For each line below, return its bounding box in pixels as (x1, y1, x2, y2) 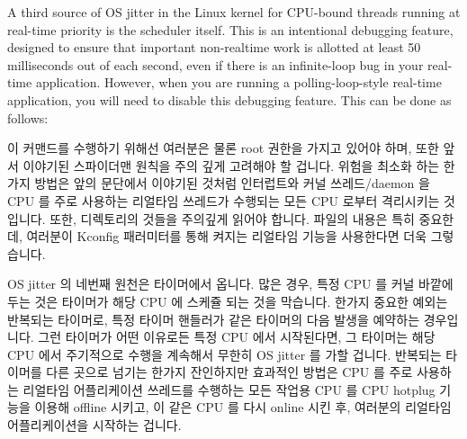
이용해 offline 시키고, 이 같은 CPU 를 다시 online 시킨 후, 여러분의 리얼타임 (34, 398, 452, 417)
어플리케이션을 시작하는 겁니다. (7, 416, 182, 435)
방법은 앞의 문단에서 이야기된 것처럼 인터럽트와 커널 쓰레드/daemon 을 (34, 174, 430, 193)
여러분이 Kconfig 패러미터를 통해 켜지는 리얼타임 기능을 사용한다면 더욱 (26, 227, 427, 246)
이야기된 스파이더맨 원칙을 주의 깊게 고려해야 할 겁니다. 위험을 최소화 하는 (22, 156, 440, 175)
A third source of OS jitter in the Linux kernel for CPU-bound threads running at (7, 3, 461, 21)
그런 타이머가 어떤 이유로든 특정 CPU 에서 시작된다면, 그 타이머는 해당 (38, 327, 436, 346)
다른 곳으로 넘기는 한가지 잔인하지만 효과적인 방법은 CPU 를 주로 (46, 363, 413, 381)
